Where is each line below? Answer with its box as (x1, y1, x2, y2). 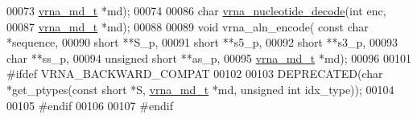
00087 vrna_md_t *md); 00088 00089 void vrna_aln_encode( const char (6, 18, 369, 35)
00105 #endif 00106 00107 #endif (6, 96, 173, 113)
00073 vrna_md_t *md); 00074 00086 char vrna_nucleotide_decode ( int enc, (6, 2, 386, 18)
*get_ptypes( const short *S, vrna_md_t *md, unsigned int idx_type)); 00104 (6, 80, 394, 97)
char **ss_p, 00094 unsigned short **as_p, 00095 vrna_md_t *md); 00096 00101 (6, 49, 412, 66)
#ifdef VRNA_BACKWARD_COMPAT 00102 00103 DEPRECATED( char (6, 65, 383, 82)
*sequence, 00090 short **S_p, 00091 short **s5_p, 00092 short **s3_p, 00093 (6, 34, 398, 51)
